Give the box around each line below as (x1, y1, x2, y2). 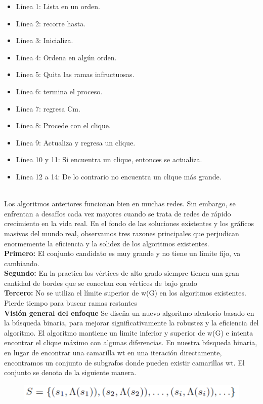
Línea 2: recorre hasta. (16, 18, 86, 28)
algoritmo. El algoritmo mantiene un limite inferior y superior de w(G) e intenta (4, 327, 253, 338)
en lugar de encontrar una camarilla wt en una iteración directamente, (4, 347, 222, 358)
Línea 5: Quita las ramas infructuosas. (16, 69, 135, 80)
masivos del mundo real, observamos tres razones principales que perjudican (4, 228, 239, 238)
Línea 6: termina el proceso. (16, 86, 103, 96)
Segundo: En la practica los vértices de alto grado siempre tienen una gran (4, 268, 239, 278)
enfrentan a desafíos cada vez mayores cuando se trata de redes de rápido (4, 208, 231, 218)
